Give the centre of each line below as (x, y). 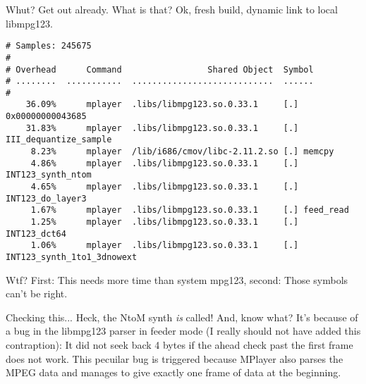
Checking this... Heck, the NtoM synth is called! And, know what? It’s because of (182, 317)
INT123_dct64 (36, 234)
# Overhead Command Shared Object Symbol (160, 69)
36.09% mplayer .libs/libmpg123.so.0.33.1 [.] (162, 105)
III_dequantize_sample (59, 140)
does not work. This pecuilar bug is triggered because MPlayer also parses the (175, 358)
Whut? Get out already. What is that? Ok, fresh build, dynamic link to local (172, 9)
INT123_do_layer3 (46, 198)
